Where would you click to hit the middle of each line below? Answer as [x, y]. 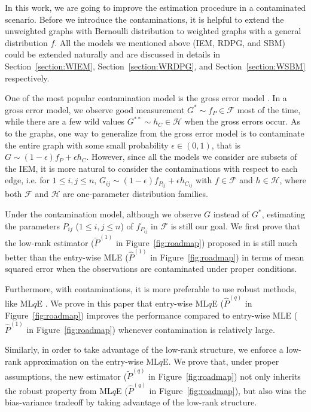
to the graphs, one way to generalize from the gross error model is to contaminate [155, 133]
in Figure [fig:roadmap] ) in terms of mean [227, 257]
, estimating [283, 214]
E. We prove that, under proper [221, 361]
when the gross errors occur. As [243, 121]
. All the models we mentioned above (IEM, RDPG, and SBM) [170, 42]
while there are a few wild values [65, 121]
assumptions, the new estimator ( [66, 376]
